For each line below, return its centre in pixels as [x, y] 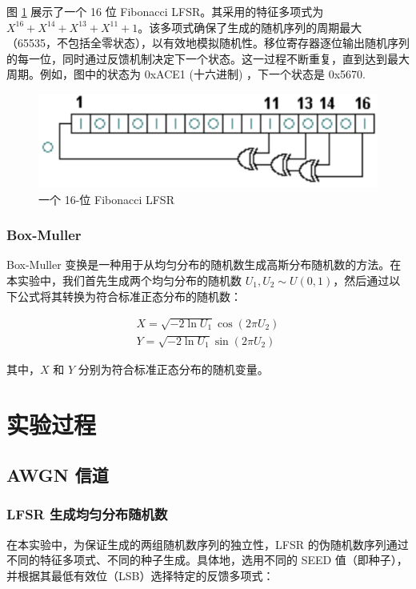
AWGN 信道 [58, 475]
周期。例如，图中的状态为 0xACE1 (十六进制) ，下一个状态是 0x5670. [186, 74]
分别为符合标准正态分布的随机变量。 [173, 369]
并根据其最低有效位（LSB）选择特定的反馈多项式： [140, 575]
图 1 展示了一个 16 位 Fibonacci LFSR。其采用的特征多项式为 [165, 11]
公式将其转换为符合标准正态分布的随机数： [129, 296]
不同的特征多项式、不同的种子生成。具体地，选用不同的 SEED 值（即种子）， [207, 560]
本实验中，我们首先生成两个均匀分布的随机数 [124, 280]
